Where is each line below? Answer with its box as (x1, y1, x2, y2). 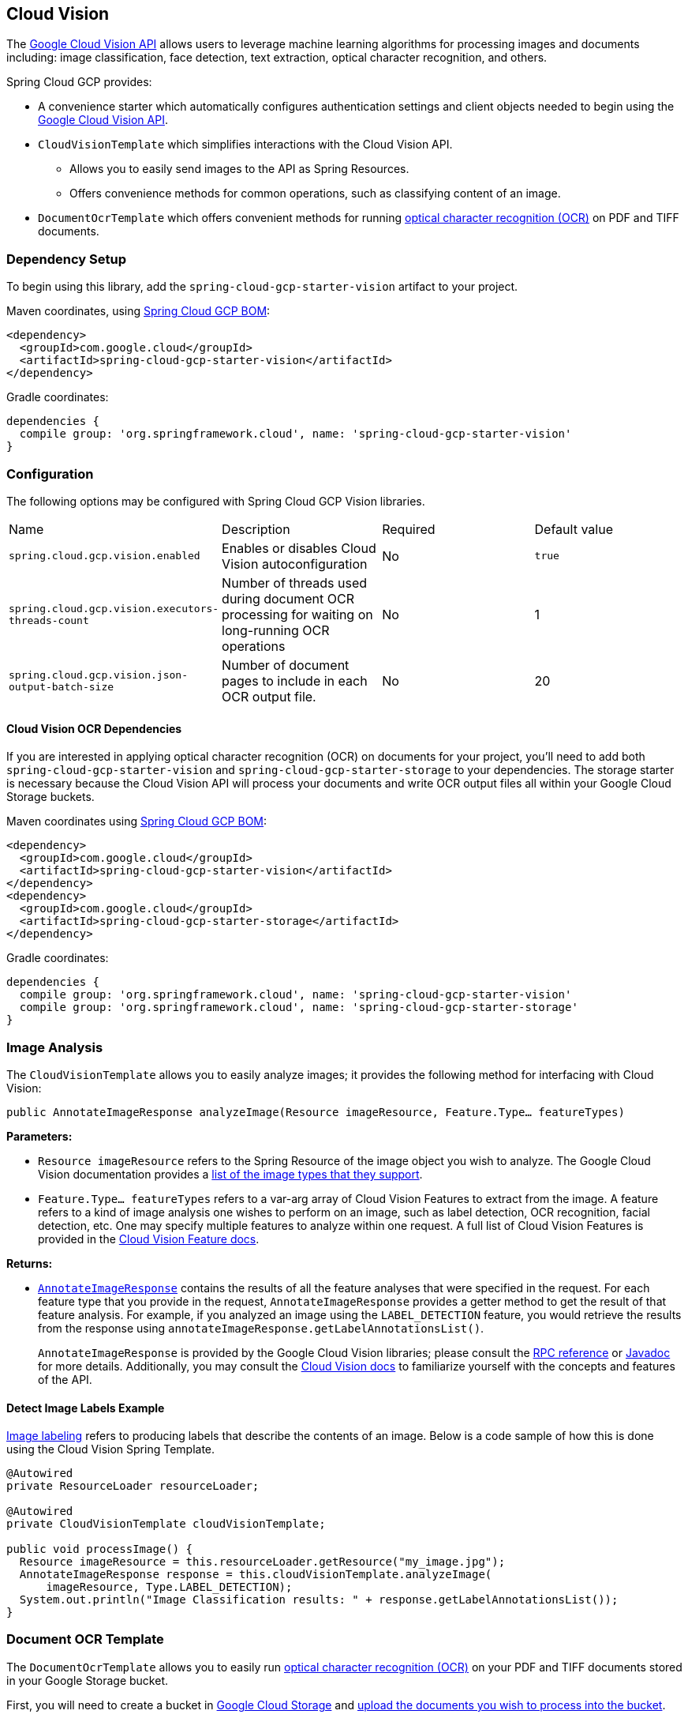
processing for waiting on (222, 606, 373, 622)
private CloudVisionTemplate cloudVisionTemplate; (6, 1517, 326, 1531)
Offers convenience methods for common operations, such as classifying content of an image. (69, 186, 561, 201)
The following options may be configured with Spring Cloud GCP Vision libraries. (6, 494, 425, 508)
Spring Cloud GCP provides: (6, 75, 152, 89)
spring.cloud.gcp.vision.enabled (9, 550, 200, 562)
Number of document (222, 656, 350, 673)
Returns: (6, 1256, 53, 1270)
